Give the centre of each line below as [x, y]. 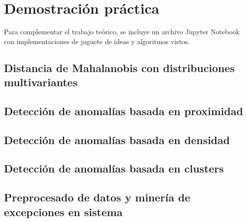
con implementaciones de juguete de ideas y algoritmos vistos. [97, 41]
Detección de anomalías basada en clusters [114, 168]
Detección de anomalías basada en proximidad [123, 111]
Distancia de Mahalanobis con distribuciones [119, 67]
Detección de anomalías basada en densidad [117, 139]
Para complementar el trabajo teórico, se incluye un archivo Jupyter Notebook [122, 32]
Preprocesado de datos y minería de [97, 197]
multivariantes [41, 82]
